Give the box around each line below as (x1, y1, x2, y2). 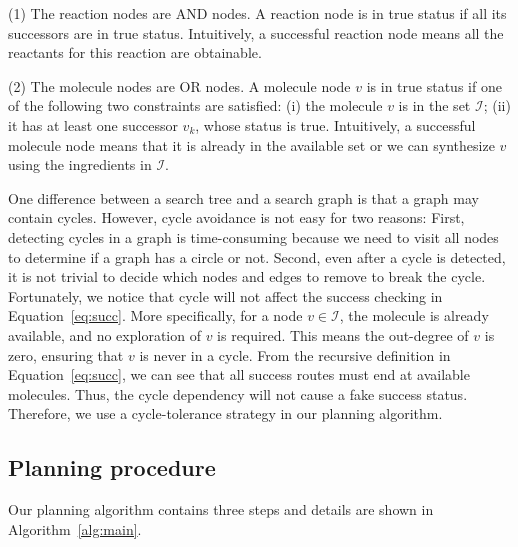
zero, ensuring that (8, 344, 124, 365)
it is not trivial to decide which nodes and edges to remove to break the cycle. (8, 266, 486, 287)
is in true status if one (366, 75, 502, 96)
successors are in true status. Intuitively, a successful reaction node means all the (8, 22, 504, 43)
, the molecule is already (339, 305, 489, 326)
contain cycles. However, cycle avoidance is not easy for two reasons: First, (8, 207, 465, 228)
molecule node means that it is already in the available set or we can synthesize (8, 134, 495, 155)
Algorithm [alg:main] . (8, 518, 142, 539)
